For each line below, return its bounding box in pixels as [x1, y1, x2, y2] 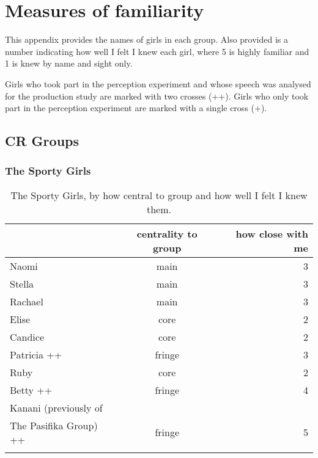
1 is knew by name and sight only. [5, 57, 133, 70]
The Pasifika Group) [10, 418, 98, 432]
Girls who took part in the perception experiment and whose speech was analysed [5, 77, 311, 90]
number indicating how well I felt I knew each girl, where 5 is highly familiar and [5, 45, 309, 57]
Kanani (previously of [10, 400, 103, 415]
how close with [235, 226, 308, 241]
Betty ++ [10, 382, 53, 397]
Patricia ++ [10, 347, 62, 362]
